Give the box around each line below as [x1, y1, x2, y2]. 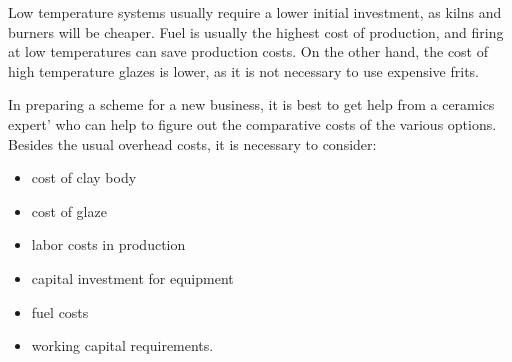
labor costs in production [31, 234, 186, 255]
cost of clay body [31, 167, 137, 188]
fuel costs [31, 301, 89, 322]
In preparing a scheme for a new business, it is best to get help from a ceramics [8, 94, 495, 115]
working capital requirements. [31, 335, 214, 356]
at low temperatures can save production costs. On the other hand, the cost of [8, 41, 489, 62]
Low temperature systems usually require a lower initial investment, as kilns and [8, 2, 502, 22]
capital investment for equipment [31, 267, 234, 288]
